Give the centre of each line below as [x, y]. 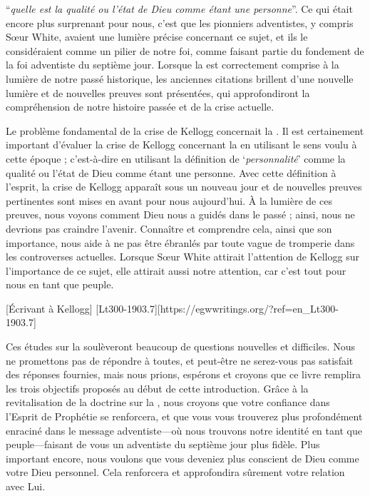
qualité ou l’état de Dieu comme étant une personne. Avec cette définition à [171, 172]
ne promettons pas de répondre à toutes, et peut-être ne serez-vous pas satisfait [180, 360]
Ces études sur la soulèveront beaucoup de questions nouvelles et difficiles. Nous [180, 346]
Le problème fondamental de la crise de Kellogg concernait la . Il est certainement [185, 130]
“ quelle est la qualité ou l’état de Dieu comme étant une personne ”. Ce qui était [179, 9]
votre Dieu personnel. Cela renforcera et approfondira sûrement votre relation [175, 472]
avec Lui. [26, 486]
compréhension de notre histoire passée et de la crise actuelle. [140, 107]
